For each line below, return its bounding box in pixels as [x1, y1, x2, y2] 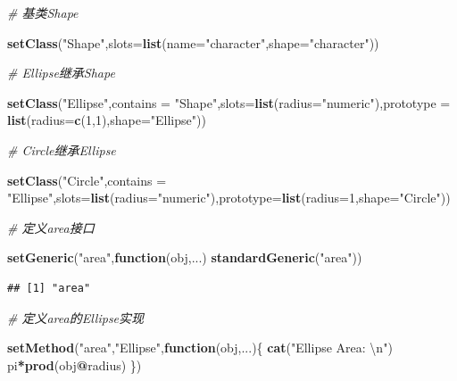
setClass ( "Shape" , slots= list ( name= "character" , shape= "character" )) [7, 33, 379, 52]
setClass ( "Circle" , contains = [7, 170, 167, 189]
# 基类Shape [7, 4, 79, 21]
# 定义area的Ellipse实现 [7, 308, 145, 327]
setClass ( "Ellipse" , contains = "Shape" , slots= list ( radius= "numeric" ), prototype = [7, 93, 451, 112]
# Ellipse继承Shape [7, 63, 115, 82]
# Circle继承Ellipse [7, 140, 116, 159]
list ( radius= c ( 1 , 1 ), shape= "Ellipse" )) [7, 111, 206, 129]
